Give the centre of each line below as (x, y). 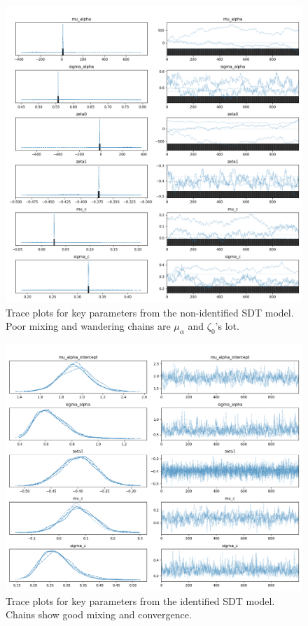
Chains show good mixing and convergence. (99, 614)
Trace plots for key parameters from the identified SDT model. (140, 600)
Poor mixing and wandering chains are (88, 326)
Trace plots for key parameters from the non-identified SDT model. (150, 312)
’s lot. (227, 326)
